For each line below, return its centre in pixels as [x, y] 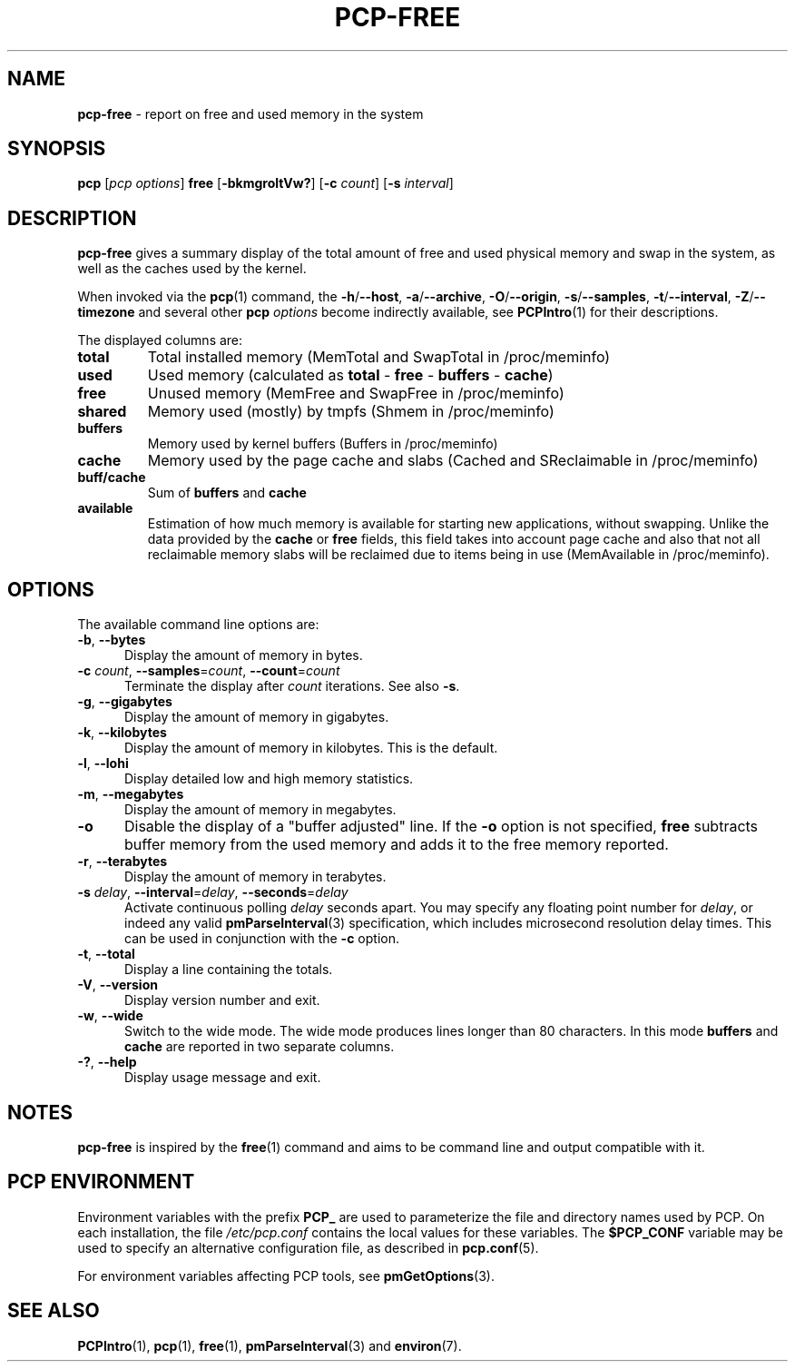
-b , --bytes [112, 640]
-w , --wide [110, 1016]
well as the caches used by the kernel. [192, 269]
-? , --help [107, 1062]
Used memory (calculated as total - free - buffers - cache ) [350, 375]
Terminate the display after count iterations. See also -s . [292, 686]
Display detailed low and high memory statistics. [269, 779]
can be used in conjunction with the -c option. [262, 939]
